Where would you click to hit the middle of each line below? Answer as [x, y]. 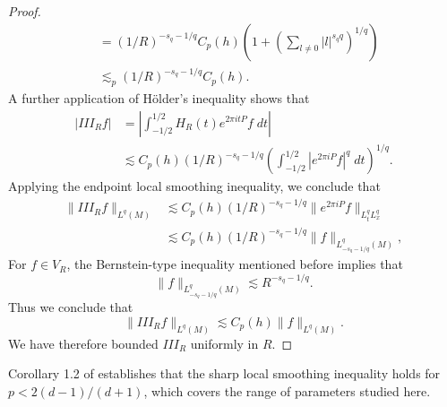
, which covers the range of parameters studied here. [287, 390]
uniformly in [224, 343]
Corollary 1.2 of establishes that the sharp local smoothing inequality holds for [224, 373]
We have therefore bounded [83, 343]
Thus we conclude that [71, 307]
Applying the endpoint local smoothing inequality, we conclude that [194, 186]
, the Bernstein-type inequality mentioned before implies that [235, 264]
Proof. [25, 11]
